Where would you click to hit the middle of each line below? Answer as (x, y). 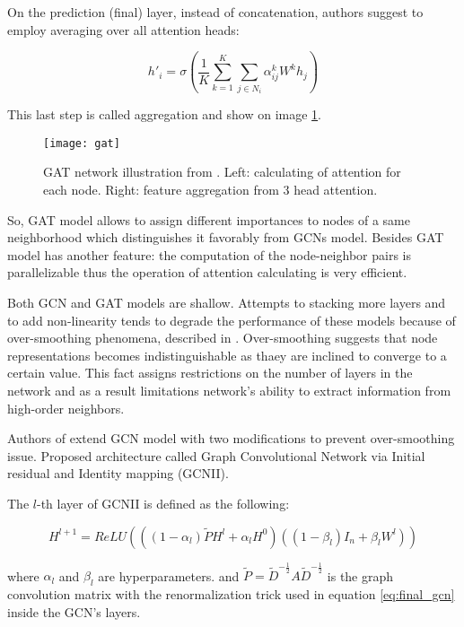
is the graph (360, 575)
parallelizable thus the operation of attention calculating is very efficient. (207, 272)
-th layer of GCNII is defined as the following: (163, 503)
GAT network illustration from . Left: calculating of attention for (222, 172)
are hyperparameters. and (169, 575)
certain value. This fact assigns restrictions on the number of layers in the (210, 373)
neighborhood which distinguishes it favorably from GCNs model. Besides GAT (226, 237)
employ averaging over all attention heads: (123, 29)
